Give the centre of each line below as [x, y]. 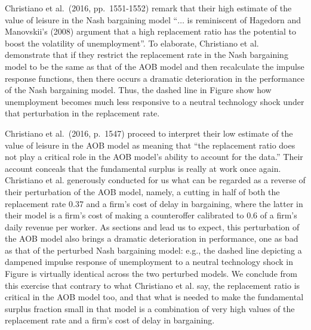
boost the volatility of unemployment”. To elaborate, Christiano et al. [132, 43]
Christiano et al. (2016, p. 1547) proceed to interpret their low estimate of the [149, 133]
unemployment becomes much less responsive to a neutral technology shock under [155, 101]
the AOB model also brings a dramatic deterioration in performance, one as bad [152, 238]
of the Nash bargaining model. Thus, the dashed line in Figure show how [138, 90]
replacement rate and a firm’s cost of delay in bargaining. [110, 320]
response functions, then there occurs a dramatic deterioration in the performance [155, 78]
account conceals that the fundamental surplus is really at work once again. [143, 168]
